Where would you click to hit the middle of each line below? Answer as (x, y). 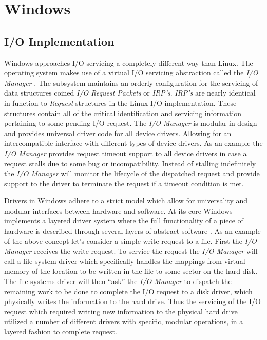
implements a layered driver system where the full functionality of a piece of (124, 221)
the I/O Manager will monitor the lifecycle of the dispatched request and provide (132, 173)
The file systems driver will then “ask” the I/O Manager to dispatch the (118, 281)
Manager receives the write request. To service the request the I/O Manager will (131, 251)
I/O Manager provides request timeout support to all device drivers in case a (126, 153)
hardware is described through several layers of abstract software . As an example (132, 231)
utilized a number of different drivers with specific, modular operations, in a (124, 321)
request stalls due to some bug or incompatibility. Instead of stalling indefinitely (130, 163)
